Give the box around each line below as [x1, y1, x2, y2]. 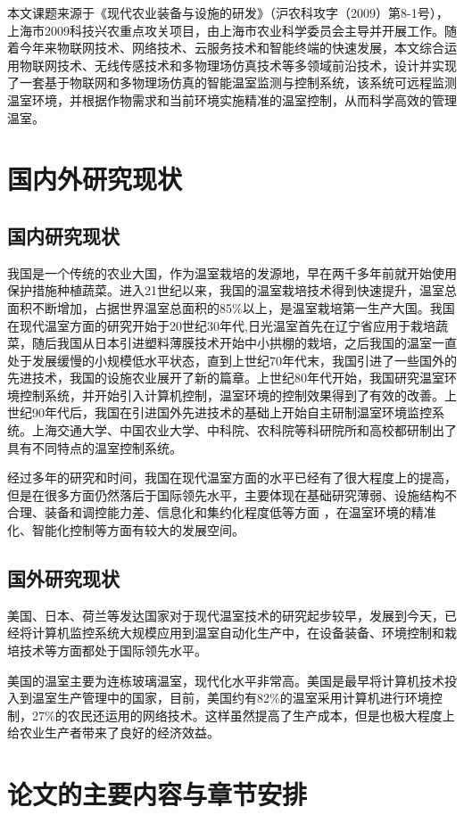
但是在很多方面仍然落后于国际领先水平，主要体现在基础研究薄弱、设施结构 [7, 485, 444, 504]
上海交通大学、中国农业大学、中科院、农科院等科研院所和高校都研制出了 [31, 421, 457, 440]
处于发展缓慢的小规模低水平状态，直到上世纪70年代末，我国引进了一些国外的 [7, 350, 457, 369]
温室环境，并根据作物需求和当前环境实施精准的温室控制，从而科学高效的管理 [7, 90, 457, 109]
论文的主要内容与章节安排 [7, 776, 308, 812]
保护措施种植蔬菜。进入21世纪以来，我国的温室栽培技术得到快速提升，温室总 [7, 281, 457, 300]
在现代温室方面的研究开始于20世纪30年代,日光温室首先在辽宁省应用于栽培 [7, 316, 435, 334]
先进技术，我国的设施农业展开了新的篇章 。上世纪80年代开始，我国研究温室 [7, 368, 444, 387]
